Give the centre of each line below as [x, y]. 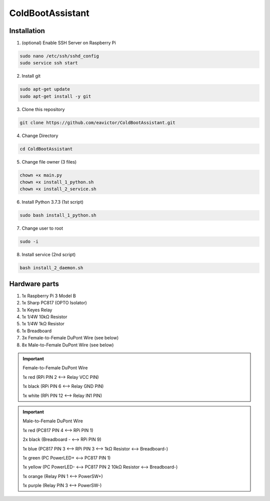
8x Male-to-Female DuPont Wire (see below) [68, 345]
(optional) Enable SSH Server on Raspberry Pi [69, 43]
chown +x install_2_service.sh [58, 189]
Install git [31, 76]
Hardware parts [34, 284]
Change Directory [40, 136]
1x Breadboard [37, 331]
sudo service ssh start [49, 63]
